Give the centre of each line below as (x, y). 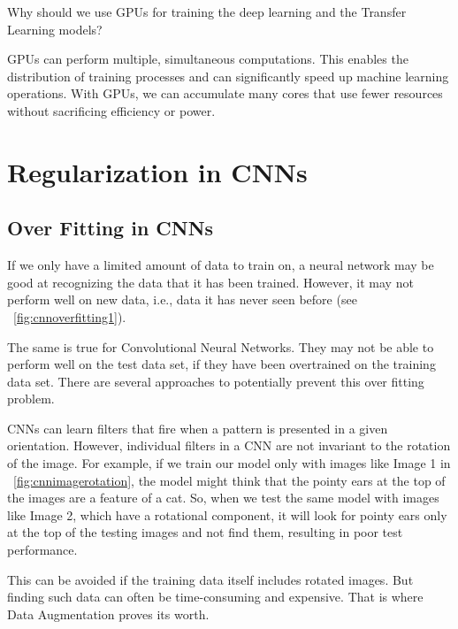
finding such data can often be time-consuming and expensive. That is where (215, 597)
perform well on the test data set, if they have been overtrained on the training (221, 364)
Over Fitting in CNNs (111, 228)
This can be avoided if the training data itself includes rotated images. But (210, 579)
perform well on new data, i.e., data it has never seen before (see (182, 299)
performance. (42, 550)
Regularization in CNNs (157, 171)
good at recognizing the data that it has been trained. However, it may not (210, 282)
